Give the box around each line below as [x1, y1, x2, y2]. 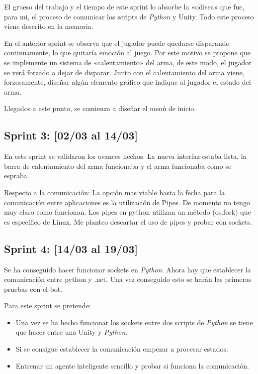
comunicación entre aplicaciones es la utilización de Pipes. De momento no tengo [4, 197, 250, 207]
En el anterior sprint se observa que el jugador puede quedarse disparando [4, 37, 230, 48]
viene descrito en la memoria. [4, 21, 93, 31]
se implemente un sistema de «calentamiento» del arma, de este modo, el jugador [4, 57, 252, 67]
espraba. [4, 170, 29, 181]
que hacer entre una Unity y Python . [15, 327, 128, 337]
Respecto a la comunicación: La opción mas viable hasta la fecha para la [4, 187, 225, 197]
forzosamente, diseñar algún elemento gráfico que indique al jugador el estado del [4, 77, 251, 87]
